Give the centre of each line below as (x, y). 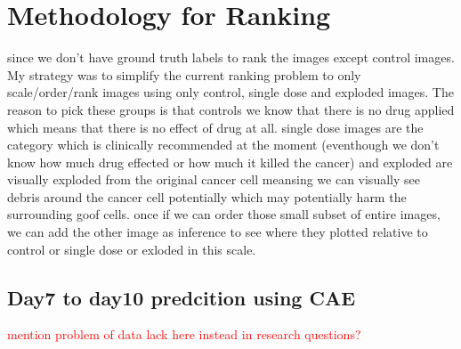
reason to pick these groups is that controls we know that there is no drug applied (231, 109)
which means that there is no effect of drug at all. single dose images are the (215, 127)
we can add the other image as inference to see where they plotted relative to (218, 232)
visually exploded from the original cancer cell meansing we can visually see (214, 179)
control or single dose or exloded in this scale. (132, 249)
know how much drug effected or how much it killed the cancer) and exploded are (230, 162)
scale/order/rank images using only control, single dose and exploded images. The (230, 92)
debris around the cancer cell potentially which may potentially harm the (207, 196)
